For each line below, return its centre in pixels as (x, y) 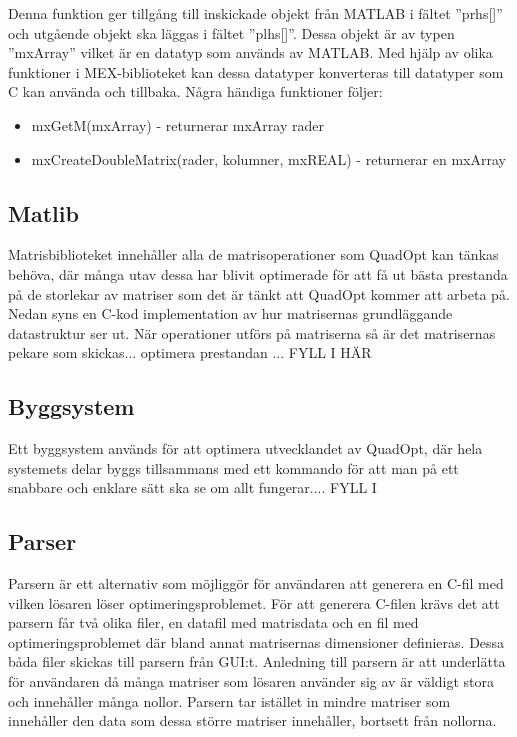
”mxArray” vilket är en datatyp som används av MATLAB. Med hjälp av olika (250, 52)
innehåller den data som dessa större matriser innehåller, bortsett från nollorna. (252, 720)
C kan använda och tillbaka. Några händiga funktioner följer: (195, 91)
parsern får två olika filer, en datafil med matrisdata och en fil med (213, 622)
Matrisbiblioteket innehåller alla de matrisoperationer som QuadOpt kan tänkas (253, 254)
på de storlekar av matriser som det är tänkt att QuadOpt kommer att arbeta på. (259, 293)
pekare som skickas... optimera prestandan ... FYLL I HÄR (190, 352)
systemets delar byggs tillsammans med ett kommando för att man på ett (233, 467)
